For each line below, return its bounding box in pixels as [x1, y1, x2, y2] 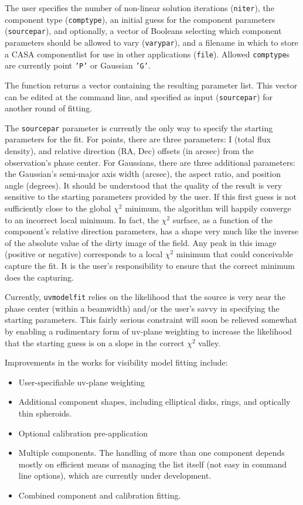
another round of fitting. [5, 102, 93, 114]
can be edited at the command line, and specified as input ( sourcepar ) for [5, 90, 273, 103]
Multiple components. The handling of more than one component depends [18, 446, 285, 459]
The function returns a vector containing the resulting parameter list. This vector [5, 79, 298, 91]
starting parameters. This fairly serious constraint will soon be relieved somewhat [5, 313, 298, 326]
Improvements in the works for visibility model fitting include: [5, 356, 228, 368]
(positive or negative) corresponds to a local [5, 248, 163, 260]
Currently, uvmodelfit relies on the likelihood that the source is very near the [5, 291, 285, 303]
